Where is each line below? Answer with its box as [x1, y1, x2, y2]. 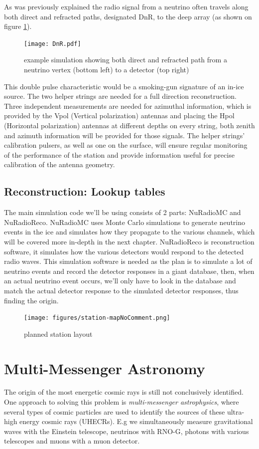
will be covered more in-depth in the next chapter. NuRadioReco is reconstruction [4, 236, 255, 246]
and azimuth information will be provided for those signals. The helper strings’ [4, 130, 245, 140]
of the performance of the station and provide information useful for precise [4, 149, 235, 160]
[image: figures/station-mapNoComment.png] [24, 314, 170, 322]
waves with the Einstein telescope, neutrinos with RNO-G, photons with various [4, 426, 249, 436]
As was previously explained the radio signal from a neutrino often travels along [4, 1, 249, 11]
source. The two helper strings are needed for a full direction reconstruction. [4, 91, 237, 101]
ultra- [227, 406, 245, 417]
